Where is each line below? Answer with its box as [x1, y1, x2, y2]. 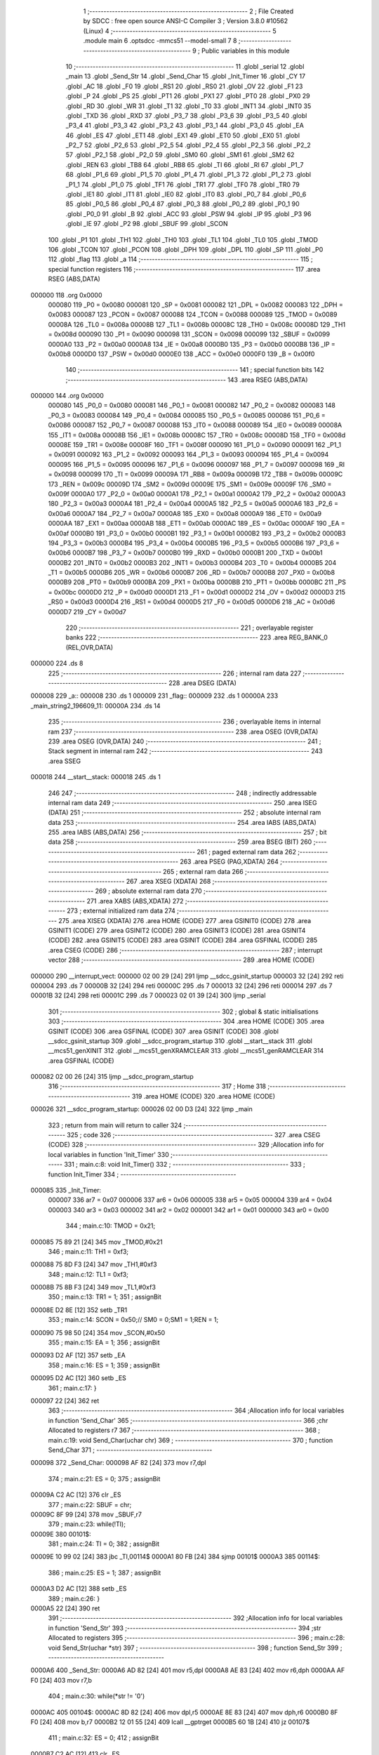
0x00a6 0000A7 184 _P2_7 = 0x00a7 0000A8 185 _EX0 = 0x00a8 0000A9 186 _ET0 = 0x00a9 [48, 509, 322, 517]
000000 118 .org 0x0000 [30, 291, 102, 299]
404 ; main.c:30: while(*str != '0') [48, 1692, 145, 1700]
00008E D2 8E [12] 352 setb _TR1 [30, 1306, 128, 1314]
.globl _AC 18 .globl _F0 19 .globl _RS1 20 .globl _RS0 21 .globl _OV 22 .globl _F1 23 [65, 81, 303, 91]
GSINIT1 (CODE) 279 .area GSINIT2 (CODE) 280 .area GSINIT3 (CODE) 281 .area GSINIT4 [48, 926, 306, 934]
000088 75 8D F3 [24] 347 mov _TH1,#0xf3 [30, 1260, 157, 1269]
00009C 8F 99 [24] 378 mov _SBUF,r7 [30, 1510, 142, 1518]
